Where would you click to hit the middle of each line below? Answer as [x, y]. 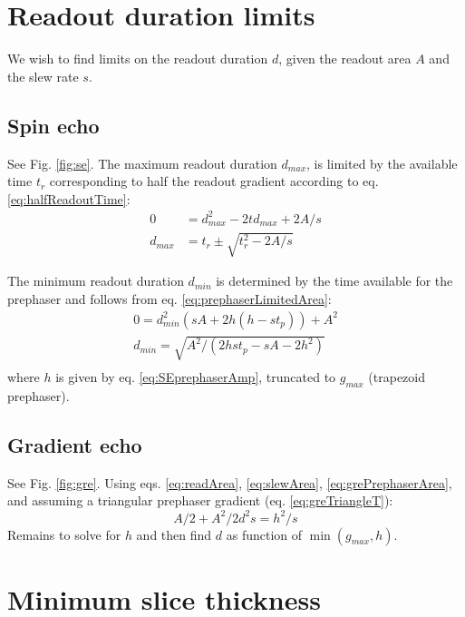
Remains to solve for [64, 534]
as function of [264, 534]
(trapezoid [397, 377]
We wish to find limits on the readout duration [138, 59]
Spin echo [53, 125]
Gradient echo [75, 445]
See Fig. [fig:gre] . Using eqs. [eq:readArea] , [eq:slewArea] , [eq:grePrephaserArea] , [230, 482]
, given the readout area [345, 59]
